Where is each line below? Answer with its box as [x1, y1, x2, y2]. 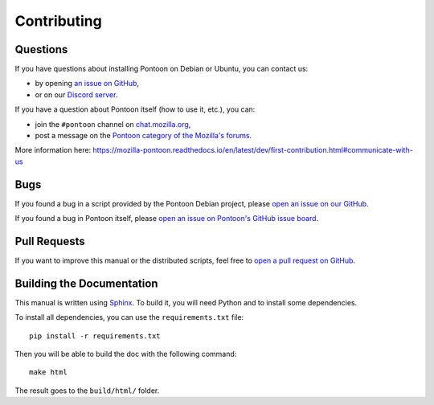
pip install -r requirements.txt [29, 331, 161, 341]
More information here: [14, 145, 92, 155]
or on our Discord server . [35, 89, 118, 100]
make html [29, 368, 68, 377]
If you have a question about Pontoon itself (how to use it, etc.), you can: [14, 104, 256, 114]
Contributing [14, 12, 102, 30]
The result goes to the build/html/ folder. [14, 386, 160, 395]
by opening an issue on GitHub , [35, 79, 140, 88]
